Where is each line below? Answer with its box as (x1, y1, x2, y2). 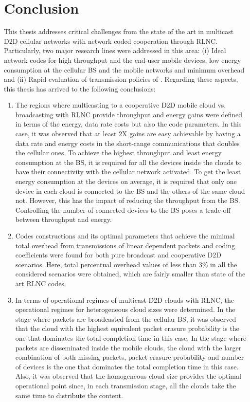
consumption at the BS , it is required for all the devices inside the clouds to (15, 157, 242, 167)
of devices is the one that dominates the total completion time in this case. (15, 361, 239, 371)
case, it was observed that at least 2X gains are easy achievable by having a (15, 128, 241, 139)
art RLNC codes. (15, 278, 66, 288)
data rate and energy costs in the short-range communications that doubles (15, 138, 240, 148)
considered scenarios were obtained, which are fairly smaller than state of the (15, 269, 246, 279)
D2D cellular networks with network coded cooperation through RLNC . (4, 36, 217, 46)
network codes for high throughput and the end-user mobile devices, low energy (4, 55, 241, 65)
